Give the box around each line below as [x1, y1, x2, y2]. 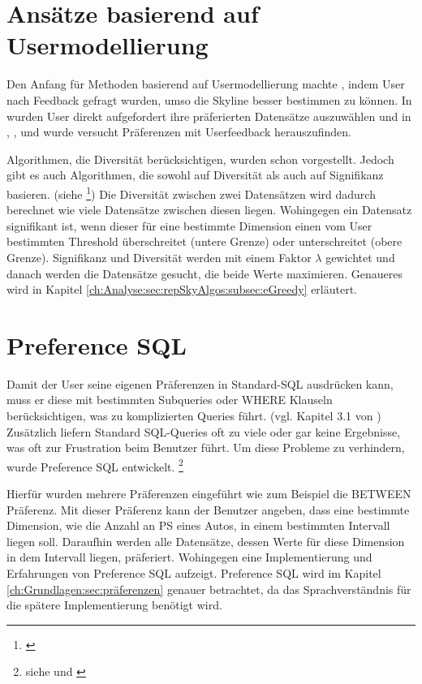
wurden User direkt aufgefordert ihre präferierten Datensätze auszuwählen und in [6, 107, 411, 124]
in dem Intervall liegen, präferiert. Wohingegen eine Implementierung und [6, 548, 372, 566]
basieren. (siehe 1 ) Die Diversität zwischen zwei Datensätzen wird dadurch [6, 183, 376, 202]
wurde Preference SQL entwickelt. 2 [6, 455, 183, 475]
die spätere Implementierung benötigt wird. [6, 596, 222, 613]
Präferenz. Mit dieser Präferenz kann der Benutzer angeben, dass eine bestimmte [6, 501, 410, 518]
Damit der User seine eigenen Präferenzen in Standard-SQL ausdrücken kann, [6, 375, 394, 392]
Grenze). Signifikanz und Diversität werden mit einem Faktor [6, 248, 312, 265]
